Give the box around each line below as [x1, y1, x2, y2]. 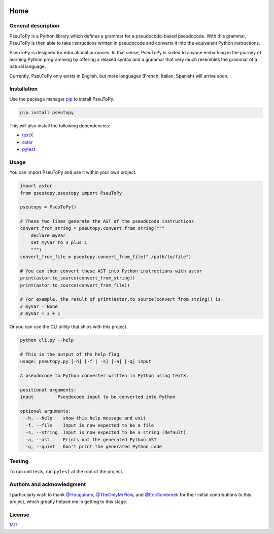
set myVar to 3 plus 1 [30, 240, 87, 245]
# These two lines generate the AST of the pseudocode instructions [20, 219, 194, 224]
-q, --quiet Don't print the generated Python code [25, 444, 162, 449]
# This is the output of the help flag [20, 351, 119, 357]
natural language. [9, 63, 46, 69]
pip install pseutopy [20, 110, 74, 115]
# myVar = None [20, 303, 58, 309]
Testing [9, 458, 29, 465]
